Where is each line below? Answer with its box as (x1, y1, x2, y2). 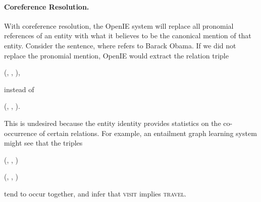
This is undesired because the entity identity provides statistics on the (4, 117, 221, 128)
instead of (4, 84, 34, 94)
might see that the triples (4, 138, 83, 148)
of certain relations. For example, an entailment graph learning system (39, 127, 257, 138)
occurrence (4, 127, 37, 138)
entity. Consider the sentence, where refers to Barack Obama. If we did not (4, 40, 236, 50)
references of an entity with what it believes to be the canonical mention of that (4, 30, 251, 41)
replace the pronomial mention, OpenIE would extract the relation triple (4, 50, 229, 60)
